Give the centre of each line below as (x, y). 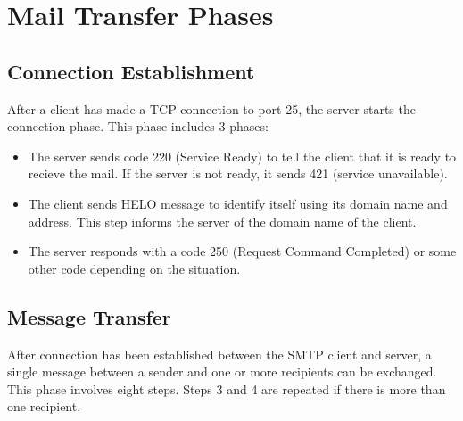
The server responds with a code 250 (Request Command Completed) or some (242, 251)
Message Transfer (89, 316)
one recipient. (44, 406)
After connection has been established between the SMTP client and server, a (219, 354)
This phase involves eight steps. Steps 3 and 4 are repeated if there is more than (227, 388)
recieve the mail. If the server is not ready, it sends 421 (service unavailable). (238, 173)
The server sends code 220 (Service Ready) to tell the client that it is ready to (242, 156)
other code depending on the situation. (134, 268)
